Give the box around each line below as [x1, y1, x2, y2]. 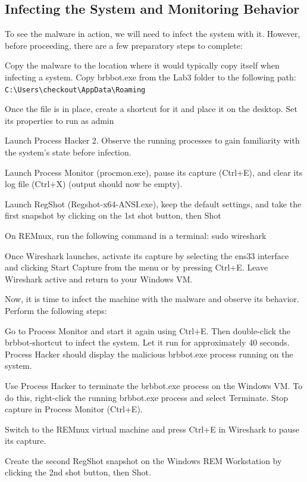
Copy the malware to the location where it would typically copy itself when [5, 59, 280, 71]
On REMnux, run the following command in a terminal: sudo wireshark [5, 229, 267, 241]
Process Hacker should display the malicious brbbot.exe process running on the [5, 347, 293, 360]
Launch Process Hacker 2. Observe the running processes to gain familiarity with [5, 134, 300, 147]
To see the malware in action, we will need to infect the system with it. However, [5, 27, 300, 40]
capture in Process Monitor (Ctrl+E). [5, 403, 143, 415]
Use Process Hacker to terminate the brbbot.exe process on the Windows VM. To [5, 379, 303, 391]
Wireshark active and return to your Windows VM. [5, 272, 193, 285]
